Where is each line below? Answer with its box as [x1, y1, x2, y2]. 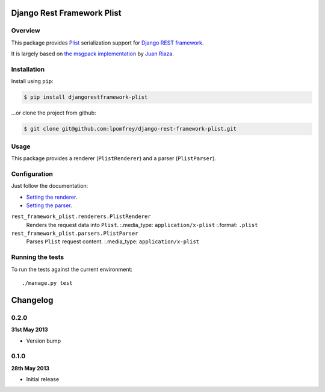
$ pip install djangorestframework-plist [23, 94, 148, 101]
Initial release [26, 376, 60, 383]
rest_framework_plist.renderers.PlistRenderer [11, 213, 151, 220]
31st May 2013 [11, 326, 48, 334]
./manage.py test [22, 280, 73, 286]
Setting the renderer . [26, 193, 78, 201]
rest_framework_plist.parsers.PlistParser [11, 230, 138, 237]
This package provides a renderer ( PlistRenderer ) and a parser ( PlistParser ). [11, 154, 217, 162]
